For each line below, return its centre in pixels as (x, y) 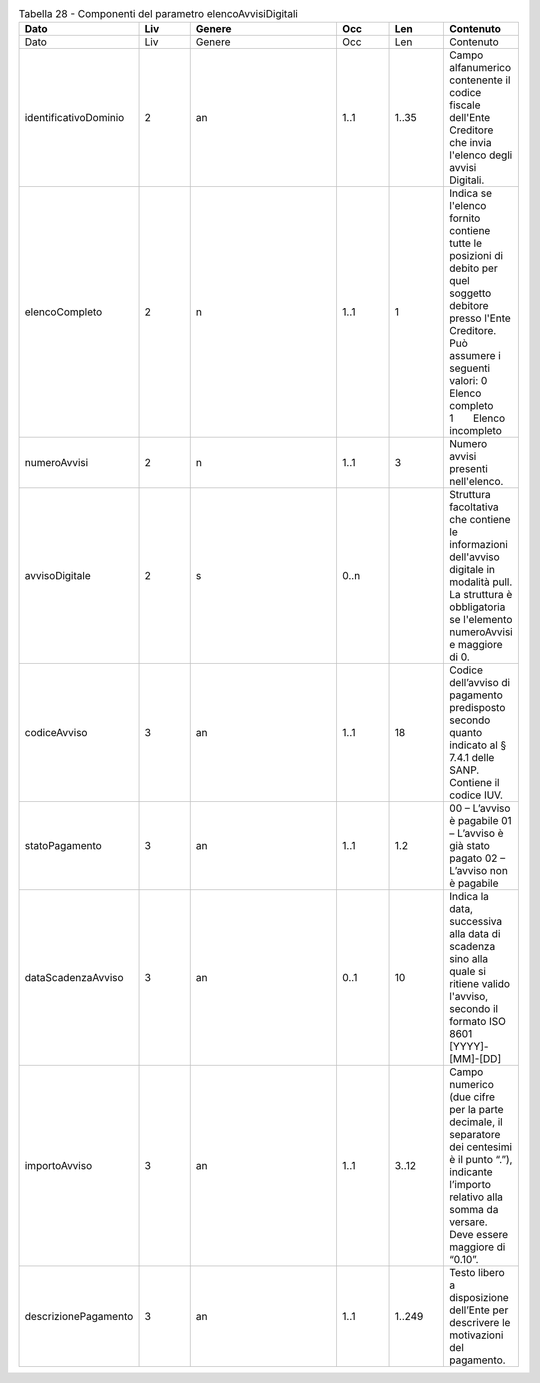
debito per (474, 268)
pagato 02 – (477, 858)
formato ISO (478, 1022)
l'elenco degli (481, 155)
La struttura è (481, 595)
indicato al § (478, 745)
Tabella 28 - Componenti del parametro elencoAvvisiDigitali (158, 14)
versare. (469, 1222)
